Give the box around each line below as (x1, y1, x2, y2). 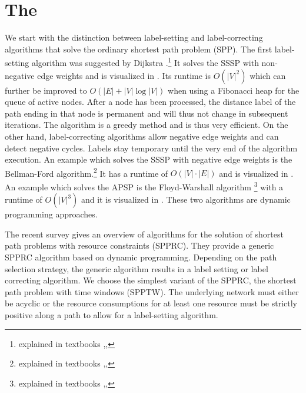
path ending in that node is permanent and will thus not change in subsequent (5, 107, 288, 119)
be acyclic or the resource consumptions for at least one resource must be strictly (5, 297, 297, 309)
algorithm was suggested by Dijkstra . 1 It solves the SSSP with (31, 55, 259, 68)
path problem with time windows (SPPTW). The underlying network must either (5, 285, 299, 298)
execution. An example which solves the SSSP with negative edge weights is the (5, 153, 292, 166)
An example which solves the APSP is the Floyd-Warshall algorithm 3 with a (5, 179, 284, 193)
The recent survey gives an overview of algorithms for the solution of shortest (5, 227, 284, 240)
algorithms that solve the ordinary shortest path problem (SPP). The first (5, 42, 272, 55)
